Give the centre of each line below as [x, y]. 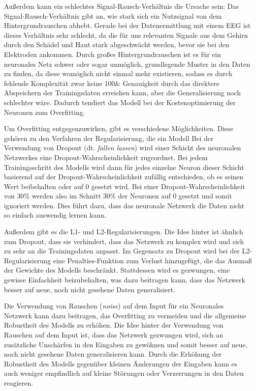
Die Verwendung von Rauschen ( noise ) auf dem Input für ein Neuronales [114, 306]
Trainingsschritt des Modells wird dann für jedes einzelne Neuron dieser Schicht [124, 167]
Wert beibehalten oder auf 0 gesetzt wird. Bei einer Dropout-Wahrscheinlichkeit [125, 186]
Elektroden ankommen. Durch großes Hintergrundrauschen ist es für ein [112, 54]
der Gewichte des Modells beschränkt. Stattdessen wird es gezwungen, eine [117, 270]
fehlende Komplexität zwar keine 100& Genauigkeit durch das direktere [112, 83]
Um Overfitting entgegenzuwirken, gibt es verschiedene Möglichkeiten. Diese [119, 128]
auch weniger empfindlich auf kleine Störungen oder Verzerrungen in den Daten [124, 373]
